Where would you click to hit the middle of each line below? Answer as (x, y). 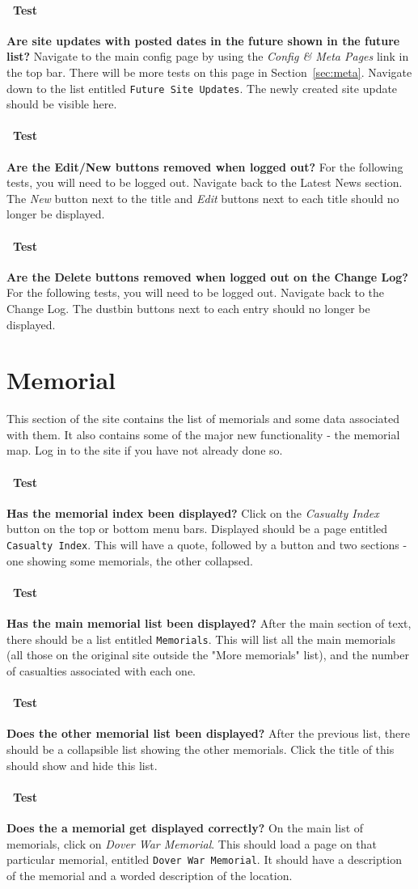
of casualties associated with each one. (101, 670)
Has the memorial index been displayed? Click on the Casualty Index (193, 512)
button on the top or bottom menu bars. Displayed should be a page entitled (197, 529)
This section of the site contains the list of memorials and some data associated (203, 419)
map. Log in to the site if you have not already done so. (145, 450)
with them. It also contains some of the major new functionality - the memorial (203, 434)
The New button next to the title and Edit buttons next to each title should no (203, 198)
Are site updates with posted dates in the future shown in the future (203, 40)
